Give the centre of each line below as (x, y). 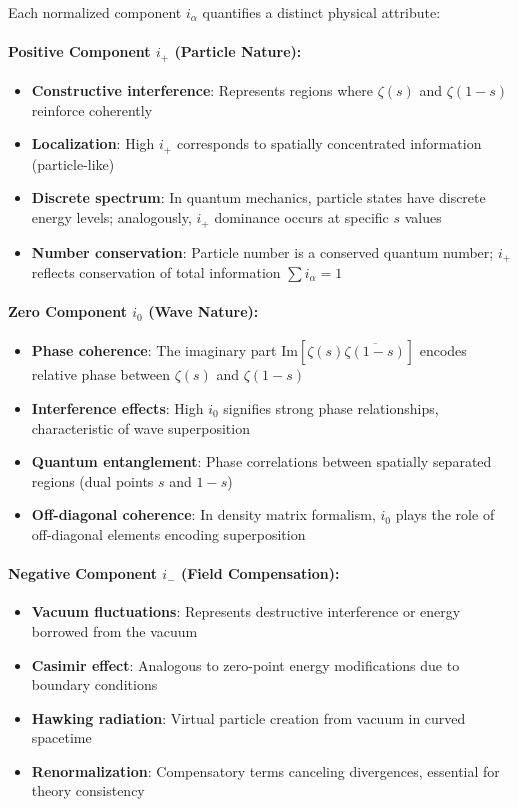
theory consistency (88, 790)
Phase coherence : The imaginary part (154, 350)
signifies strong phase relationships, (331, 407)
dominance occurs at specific (301, 217)
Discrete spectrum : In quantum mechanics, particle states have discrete (258, 197)
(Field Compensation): (260, 573)
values (423, 217)
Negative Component (82, 573)
